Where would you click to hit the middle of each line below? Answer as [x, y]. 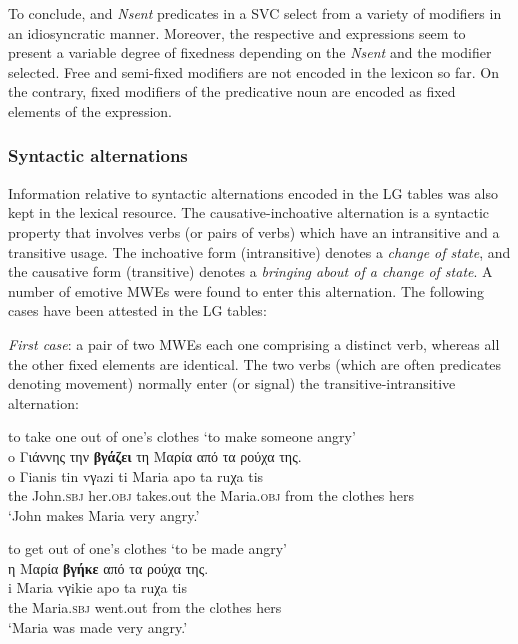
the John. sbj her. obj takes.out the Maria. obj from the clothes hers [211, 495]
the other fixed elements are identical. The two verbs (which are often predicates [255, 363]
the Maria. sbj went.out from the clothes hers [145, 607]
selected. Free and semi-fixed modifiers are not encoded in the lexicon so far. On [254, 71]
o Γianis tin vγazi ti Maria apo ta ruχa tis [136, 475]
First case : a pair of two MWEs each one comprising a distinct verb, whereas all [254, 343]
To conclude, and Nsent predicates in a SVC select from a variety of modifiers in [255, 13]
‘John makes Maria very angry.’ [104, 514]
